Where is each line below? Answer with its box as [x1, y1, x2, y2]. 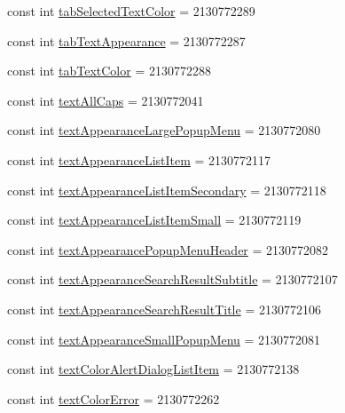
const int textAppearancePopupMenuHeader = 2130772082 [7, 240, 329, 258]
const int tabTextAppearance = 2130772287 [7, 31, 246, 50]
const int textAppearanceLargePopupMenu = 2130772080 [7, 121, 321, 139]
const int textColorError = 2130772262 [7, 389, 220, 408]
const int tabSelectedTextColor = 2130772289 [7, 2, 255, 20]
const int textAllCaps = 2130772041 [7, 91, 204, 109]
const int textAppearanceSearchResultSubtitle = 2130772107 [7, 270, 338, 289]
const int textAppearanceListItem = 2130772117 [7, 150, 271, 169]
